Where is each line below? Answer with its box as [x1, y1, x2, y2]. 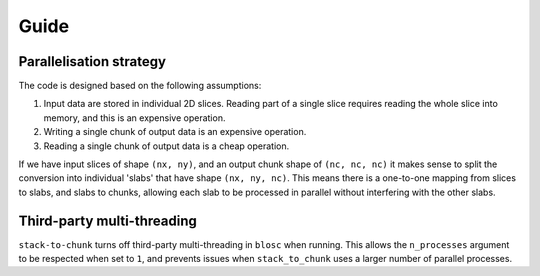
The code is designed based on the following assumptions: [18, 80, 262, 92]
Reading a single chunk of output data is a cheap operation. [43, 140, 290, 152]
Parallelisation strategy [18, 53, 167, 70]
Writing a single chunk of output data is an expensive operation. [43, 126, 307, 138]
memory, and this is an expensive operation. [43, 111, 226, 124]
